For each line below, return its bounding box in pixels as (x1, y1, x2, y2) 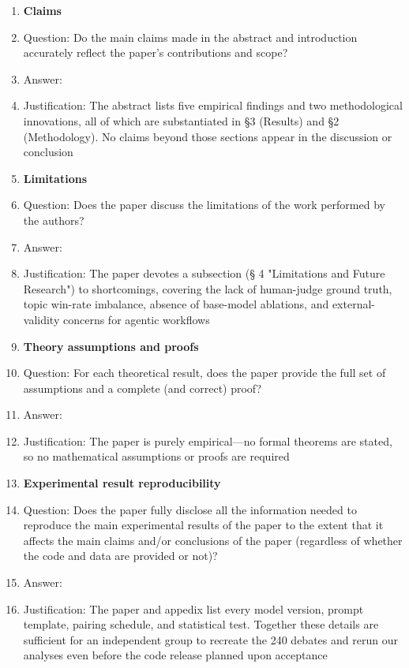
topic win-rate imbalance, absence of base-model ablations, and (23, 296, 329, 312)
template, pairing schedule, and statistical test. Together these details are (23, 616, 379, 633)
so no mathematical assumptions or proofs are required (23, 448, 290, 465)
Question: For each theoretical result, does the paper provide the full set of (23, 364, 386, 381)
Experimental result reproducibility (23, 475, 221, 491)
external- (332, 296, 375, 312)
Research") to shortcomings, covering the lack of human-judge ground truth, (23, 280, 392, 297)
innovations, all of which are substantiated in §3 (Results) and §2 (23, 112, 340, 129)
